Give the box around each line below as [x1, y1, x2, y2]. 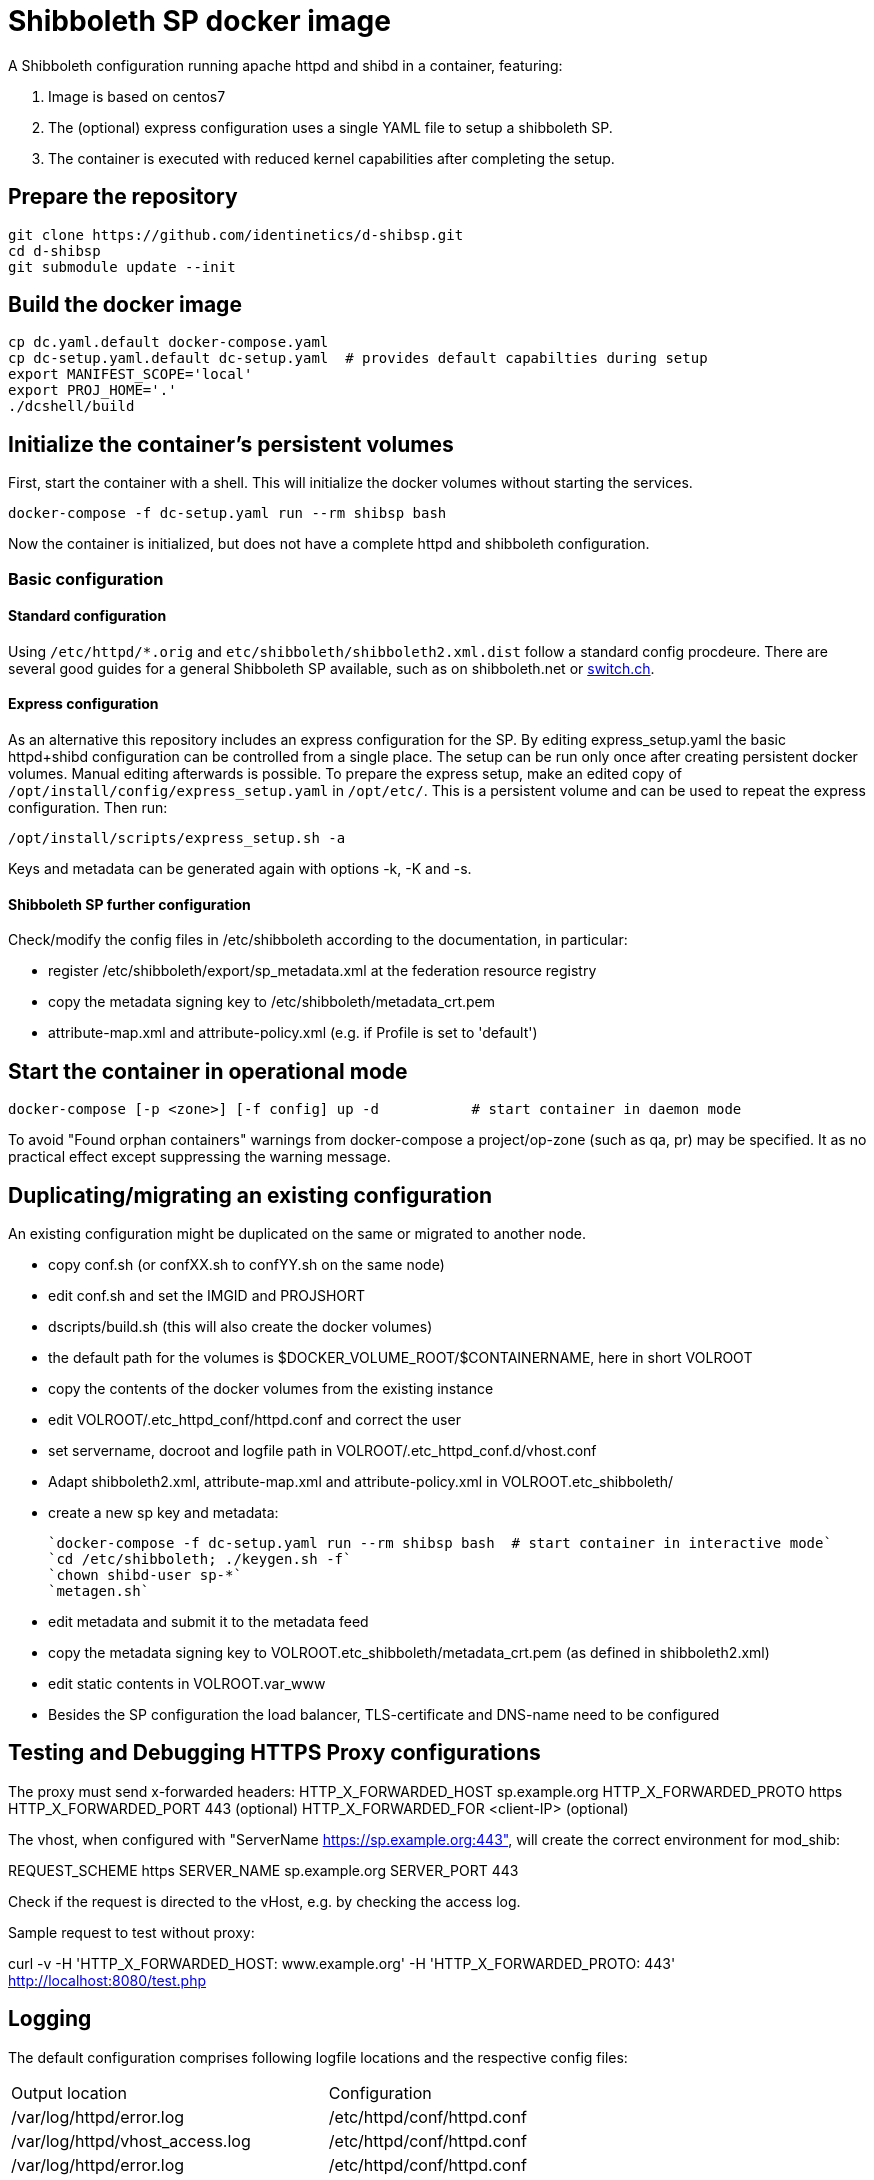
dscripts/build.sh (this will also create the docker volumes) [48, 1318, 433, 1335]
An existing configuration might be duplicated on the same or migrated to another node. [8, 1225, 586, 1242]
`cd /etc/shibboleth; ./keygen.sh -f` [48, 1551, 352, 1567]
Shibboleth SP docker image [8, 4, 391, 38]
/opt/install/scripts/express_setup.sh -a [8, 830, 346, 847]
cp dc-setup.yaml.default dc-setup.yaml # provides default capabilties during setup [8, 350, 708, 367]
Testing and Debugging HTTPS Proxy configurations [8, 1740, 541, 1766]
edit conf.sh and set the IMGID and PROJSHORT [48, 1287, 366, 1304]
